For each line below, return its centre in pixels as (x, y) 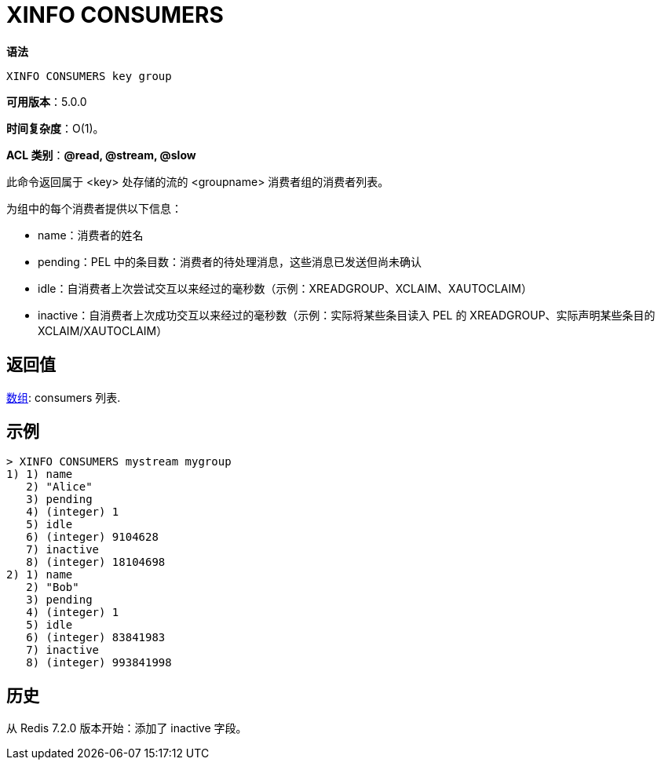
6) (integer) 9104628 (92, 537)
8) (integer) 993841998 (99, 663)
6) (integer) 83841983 (96, 638)
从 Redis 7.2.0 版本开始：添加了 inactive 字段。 (127, 728)
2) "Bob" (53, 587)
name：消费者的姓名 (91, 235)
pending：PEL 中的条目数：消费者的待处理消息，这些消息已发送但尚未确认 (230, 261)
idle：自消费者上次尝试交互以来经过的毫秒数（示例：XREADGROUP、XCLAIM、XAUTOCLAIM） (285, 288)
